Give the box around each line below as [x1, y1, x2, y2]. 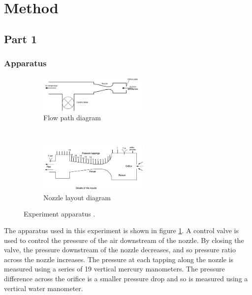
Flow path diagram [43, 112, 101, 123]
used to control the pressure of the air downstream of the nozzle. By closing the [4, 235, 244, 245]
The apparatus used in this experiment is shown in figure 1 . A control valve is [4, 225, 239, 235]
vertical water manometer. [4, 283, 83, 293]
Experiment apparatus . [24, 209, 95, 219]
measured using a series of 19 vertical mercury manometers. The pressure [4, 264, 225, 274]
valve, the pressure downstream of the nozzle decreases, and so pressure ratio [4, 244, 236, 255]
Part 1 [4, 31, 37, 46]
